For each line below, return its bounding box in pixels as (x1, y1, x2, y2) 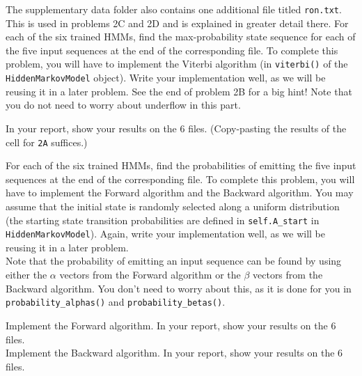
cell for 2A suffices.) (6, 134, 88, 149)
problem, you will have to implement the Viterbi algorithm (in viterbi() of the (6, 56, 348, 71)
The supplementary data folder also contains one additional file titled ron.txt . (6, 2, 342, 16)
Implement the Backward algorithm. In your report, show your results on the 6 (6, 345, 343, 360)
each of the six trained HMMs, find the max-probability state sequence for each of (6, 29, 356, 44)
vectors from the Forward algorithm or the (59, 267, 241, 282)
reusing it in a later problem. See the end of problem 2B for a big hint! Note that (6, 84, 352, 98)
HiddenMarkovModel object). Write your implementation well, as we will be (6, 70, 326, 85)
